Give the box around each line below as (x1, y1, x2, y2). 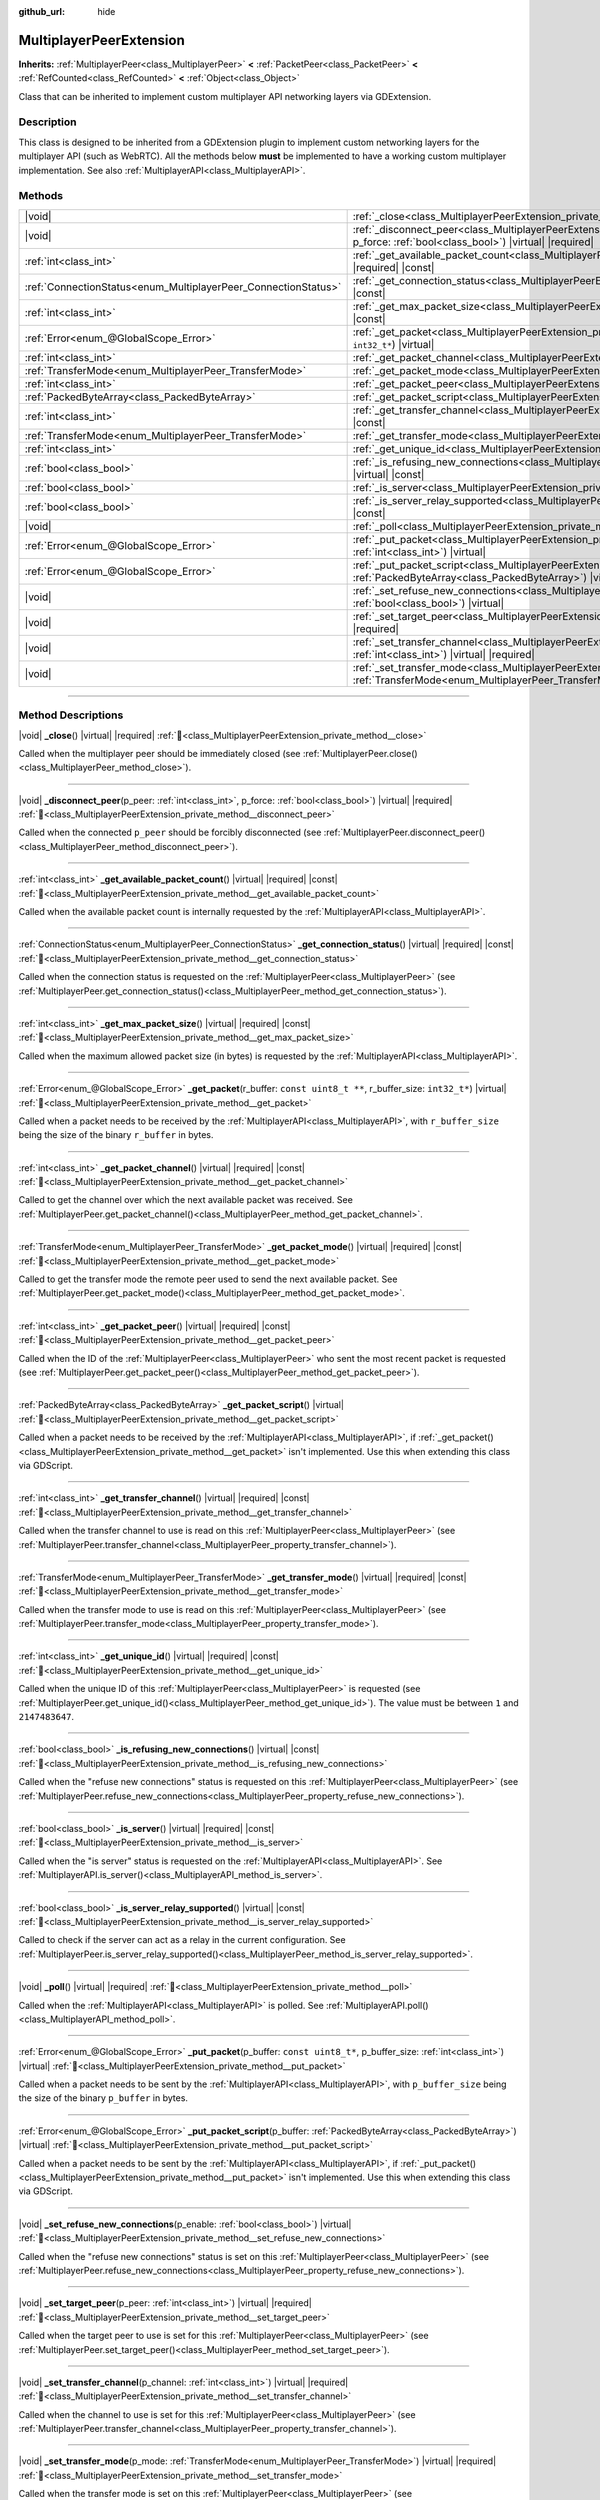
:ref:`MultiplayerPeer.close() (302, 747, 419, 759)
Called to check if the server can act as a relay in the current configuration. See (18, 1934, 346, 1946)
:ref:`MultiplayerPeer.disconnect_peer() (323, 826, 486, 839)
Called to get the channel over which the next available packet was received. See (18, 1194, 354, 1206)
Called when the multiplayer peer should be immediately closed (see (18, 747, 301, 759)
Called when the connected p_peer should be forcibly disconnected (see (18, 826, 322, 839)
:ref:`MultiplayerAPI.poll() (325, 1999, 429, 2011)
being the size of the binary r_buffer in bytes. (18, 1129, 214, 1141)
